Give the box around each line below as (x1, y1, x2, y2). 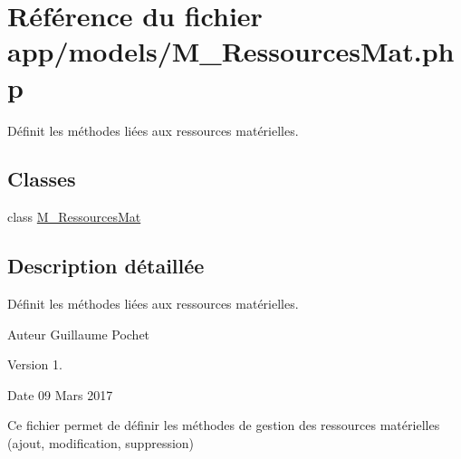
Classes (7, 165, 76, 193)
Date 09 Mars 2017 (7, 385, 113, 404)
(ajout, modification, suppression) (7, 434, 195, 453)
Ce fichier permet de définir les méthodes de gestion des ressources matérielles (7, 416, 440, 435)
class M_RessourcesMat (7, 207, 141, 226)
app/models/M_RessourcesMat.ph (7, 33, 455, 70)
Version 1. (7, 355, 62, 374)
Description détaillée (7, 252, 205, 280)
